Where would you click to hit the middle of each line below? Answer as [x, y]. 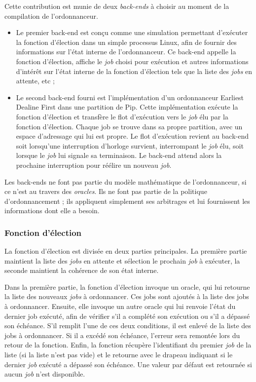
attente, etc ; [35, 81]
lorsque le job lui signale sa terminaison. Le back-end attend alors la [119, 155]
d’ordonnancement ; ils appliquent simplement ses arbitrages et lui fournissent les [127, 201]
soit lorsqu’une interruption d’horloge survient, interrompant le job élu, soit [130, 145]
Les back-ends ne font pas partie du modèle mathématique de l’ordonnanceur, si [126, 181]
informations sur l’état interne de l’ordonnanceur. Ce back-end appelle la [126, 52]
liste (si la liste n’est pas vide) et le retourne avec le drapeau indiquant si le [119, 355]
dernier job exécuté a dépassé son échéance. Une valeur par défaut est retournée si [128, 364]
